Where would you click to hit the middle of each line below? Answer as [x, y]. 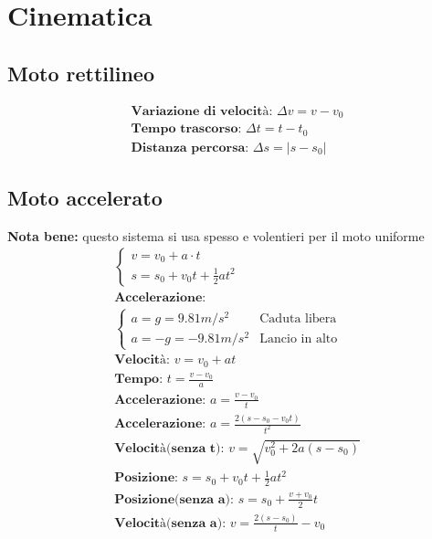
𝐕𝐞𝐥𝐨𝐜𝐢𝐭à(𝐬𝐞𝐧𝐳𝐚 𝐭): [169, 448]
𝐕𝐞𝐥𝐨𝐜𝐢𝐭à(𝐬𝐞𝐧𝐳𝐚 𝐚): [170, 523]
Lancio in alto [299, 338]
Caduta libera [298, 318]
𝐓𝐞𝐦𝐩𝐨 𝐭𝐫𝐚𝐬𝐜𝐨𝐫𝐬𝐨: [186, 129]
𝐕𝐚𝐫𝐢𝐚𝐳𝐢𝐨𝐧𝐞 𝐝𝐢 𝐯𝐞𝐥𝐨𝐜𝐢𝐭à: [202, 111]
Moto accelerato [85, 197]
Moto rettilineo [81, 73]
